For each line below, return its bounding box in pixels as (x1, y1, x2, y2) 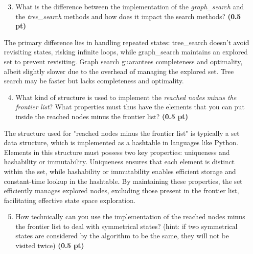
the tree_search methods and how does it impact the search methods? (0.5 (15, 11, 241, 21)
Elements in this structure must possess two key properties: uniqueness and (4, 147, 230, 157)
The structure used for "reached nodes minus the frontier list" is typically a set (4, 127, 240, 138)
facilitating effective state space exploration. (4, 195, 136, 205)
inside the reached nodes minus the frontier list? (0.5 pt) (15, 111, 188, 121)
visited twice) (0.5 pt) (15, 240, 84, 251)
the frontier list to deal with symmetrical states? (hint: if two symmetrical (15, 221, 238, 231)
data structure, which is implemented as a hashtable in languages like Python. (4, 137, 238, 148)
